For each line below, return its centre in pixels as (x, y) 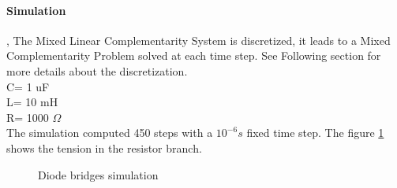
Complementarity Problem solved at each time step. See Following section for (194, 55)
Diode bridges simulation (98, 174)
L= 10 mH (32, 102)
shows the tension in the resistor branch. (104, 147)
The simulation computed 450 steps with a (110, 133)
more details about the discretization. (97, 70)
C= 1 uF (28, 86)
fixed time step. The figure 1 (315, 133)
